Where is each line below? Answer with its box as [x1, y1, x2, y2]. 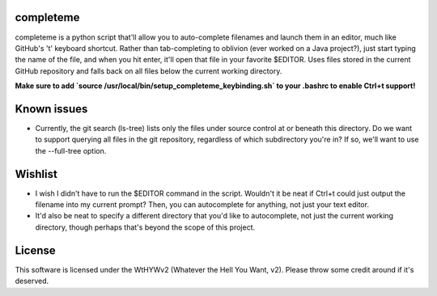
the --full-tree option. [35, 146, 107, 155]
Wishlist [15, 167, 58, 181]
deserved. [15, 276, 49, 286]
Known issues [15, 102, 88, 116]
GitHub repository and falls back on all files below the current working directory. [15, 66, 282, 76]
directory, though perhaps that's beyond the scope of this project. [35, 222, 256, 232]
